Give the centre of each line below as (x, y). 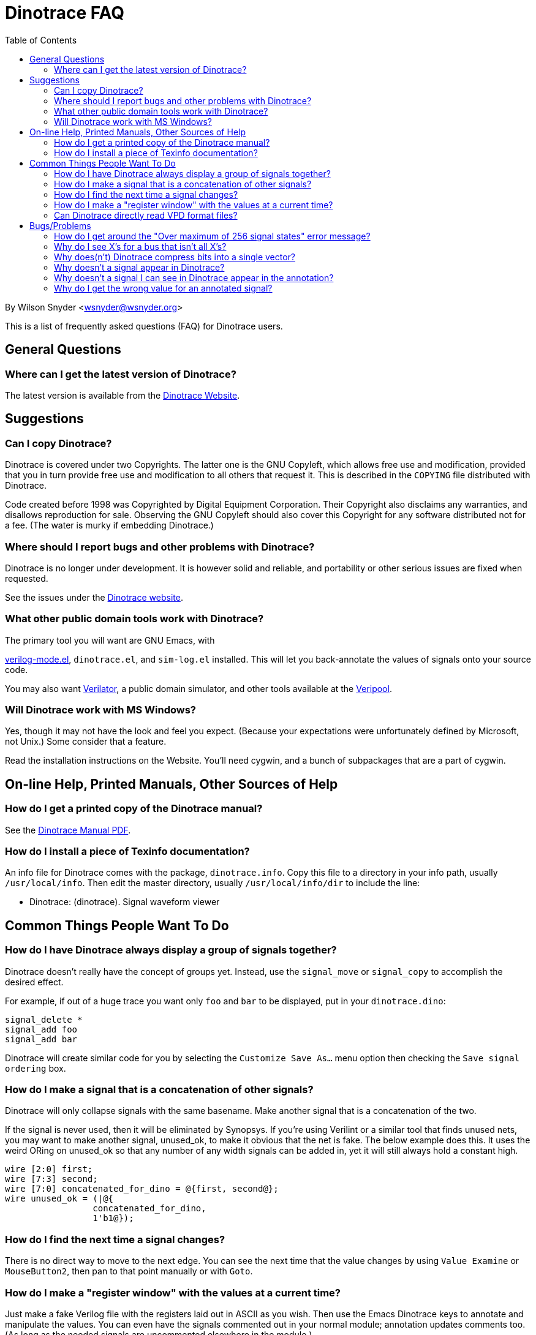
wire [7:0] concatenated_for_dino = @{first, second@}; (142, 1189)
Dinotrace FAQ (65, 13)
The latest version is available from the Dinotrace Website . (123, 395)
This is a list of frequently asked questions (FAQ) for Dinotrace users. (144, 326)
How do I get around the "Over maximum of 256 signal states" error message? (212, 236)
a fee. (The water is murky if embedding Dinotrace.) (109, 525)
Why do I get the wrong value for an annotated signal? (163, 288)
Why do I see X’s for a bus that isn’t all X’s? (140, 246)
